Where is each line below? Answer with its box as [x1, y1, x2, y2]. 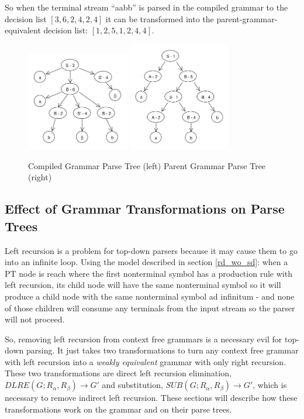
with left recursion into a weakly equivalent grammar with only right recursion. [5, 355, 286, 368]
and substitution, [102, 379, 163, 391]
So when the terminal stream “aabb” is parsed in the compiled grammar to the [5, 1, 288, 13]
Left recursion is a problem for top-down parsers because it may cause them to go [5, 244, 298, 256]
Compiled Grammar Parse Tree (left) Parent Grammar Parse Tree [28, 159, 266, 171]
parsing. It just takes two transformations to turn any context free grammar [26, 344, 299, 356]
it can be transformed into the [105, 12, 214, 25]
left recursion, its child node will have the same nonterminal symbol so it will [5, 279, 281, 291]
